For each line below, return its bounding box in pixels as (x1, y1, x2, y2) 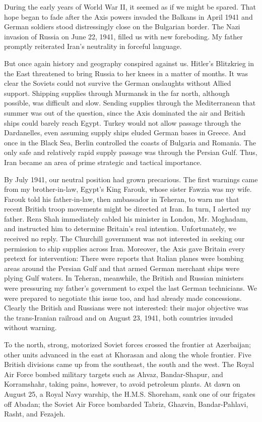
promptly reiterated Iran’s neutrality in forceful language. (4, 41, 182, 51)
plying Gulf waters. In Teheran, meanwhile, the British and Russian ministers (4, 273, 244, 283)
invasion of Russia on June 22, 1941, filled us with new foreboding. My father (4, 31, 243, 41)
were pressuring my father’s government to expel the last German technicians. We (4, 283, 257, 293)
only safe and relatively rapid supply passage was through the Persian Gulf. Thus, (4, 147, 257, 157)
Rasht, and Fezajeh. (4, 408, 65, 419)
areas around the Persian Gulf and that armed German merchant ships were (4, 262, 240, 273)
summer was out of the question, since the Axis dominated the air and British (4, 107, 245, 118)
